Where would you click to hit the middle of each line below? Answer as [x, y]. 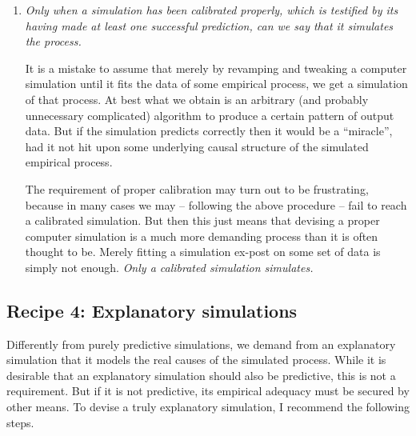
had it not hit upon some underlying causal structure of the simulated [197, 146]
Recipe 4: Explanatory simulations [152, 310]
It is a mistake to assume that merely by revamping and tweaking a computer [216, 68]
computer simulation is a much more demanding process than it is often [202, 236]
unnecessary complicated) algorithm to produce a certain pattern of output [210, 115]
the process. [53, 41]
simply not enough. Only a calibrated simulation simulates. [169, 267]
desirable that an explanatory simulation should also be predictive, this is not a [201, 375]
